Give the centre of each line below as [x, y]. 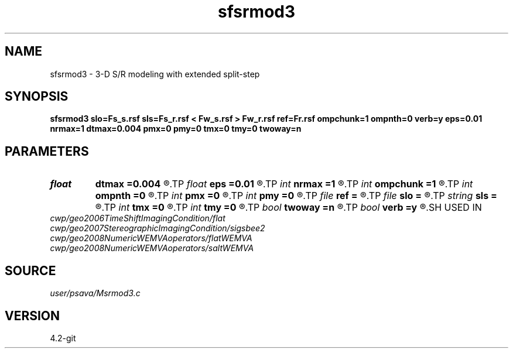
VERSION [33, 316]
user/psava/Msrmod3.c [95, 293]
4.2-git [63, 338]
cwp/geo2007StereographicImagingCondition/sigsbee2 [158, 228]
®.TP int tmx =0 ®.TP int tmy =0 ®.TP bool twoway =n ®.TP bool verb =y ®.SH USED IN [288, 208]
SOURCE [30, 270]
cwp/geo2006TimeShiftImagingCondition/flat [138, 218]
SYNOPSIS [37, 97]
